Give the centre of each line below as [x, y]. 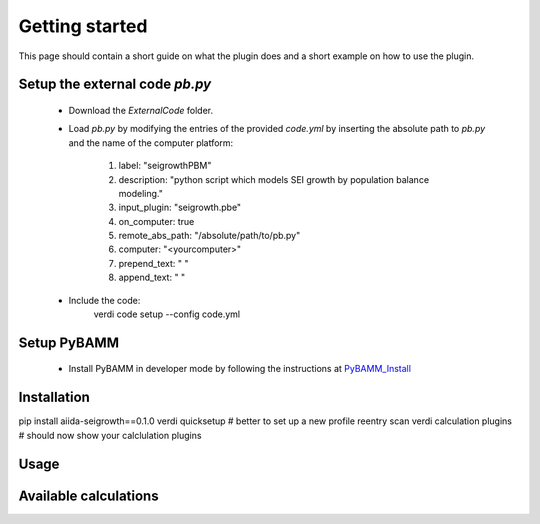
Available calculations [88, 495]
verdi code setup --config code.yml [167, 314]
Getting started [83, 26]
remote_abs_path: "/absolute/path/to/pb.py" [209, 236]
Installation [54, 397]
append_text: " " [152, 277]
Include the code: [104, 300]
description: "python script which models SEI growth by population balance [274, 179]
